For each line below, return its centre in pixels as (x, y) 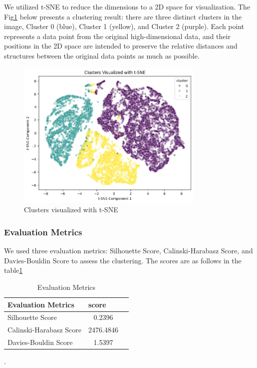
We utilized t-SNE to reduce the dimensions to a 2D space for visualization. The (127, 7)
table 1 (13, 270)
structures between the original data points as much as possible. (102, 55)
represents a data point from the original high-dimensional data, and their (117, 36)
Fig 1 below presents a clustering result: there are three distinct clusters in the (123, 16)
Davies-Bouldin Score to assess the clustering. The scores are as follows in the (123, 260)
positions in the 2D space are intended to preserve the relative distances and (121, 46)
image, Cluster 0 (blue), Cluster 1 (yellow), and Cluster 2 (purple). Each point (124, 26)
